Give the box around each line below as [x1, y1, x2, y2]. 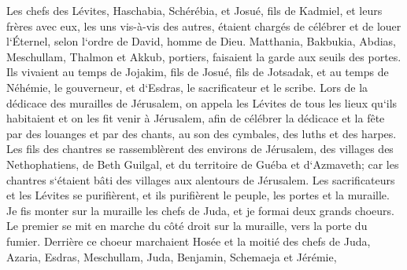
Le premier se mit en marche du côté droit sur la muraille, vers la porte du [6, 217, 368, 234]
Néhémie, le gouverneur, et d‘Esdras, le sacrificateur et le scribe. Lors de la [6, 78, 368, 95]
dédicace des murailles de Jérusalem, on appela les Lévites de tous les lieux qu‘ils [6, 94, 398, 111]
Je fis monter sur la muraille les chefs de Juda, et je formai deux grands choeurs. [6, 202, 394, 218]
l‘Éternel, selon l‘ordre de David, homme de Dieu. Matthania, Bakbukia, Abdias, [6, 33, 396, 49]
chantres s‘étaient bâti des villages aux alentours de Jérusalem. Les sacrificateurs [6, 171, 395, 188]
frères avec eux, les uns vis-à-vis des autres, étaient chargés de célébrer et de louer [6, 17, 401, 34]
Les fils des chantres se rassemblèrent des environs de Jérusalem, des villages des [6, 140, 394, 157]
